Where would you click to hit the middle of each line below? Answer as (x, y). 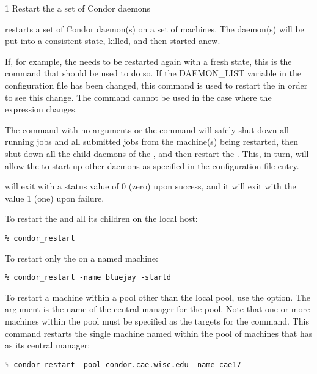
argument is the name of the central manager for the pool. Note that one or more (158, 309)
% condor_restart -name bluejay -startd (88, 278)
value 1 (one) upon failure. (55, 198)
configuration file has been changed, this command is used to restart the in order (156, 85)
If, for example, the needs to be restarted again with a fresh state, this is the (148, 61)
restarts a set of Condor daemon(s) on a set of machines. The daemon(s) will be (155, 28)
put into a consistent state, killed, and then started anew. (113, 41)
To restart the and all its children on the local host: (101, 218)
